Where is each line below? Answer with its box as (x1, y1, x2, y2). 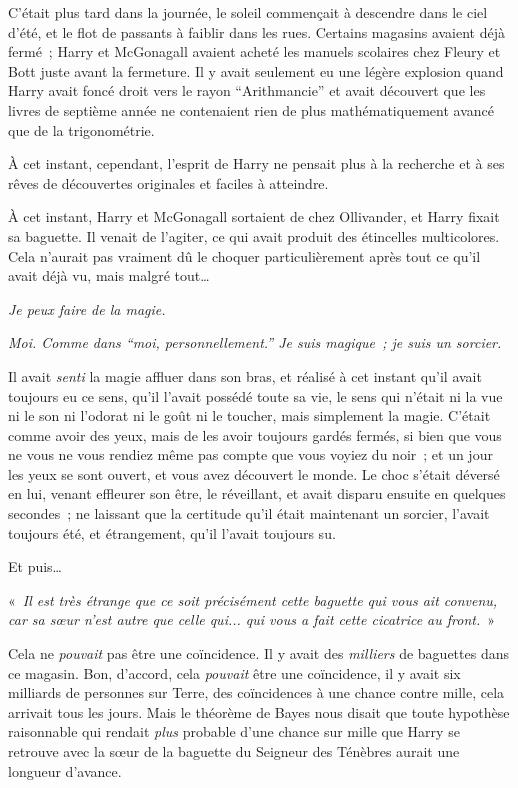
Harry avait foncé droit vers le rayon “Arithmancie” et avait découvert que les (8, 80, 486, 101)
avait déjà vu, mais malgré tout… (8, 265, 210, 286)
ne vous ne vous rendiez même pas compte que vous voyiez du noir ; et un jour (8, 444, 493, 465)
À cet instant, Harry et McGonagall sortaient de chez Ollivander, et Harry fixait (8, 206, 500, 227)
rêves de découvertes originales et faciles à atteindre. (8, 172, 329, 193)
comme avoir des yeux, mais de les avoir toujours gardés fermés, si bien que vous (8, 424, 502, 445)
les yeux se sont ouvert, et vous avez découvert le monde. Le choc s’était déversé (8, 463, 500, 484)
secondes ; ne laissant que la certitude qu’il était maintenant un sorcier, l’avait (8, 503, 490, 524)
